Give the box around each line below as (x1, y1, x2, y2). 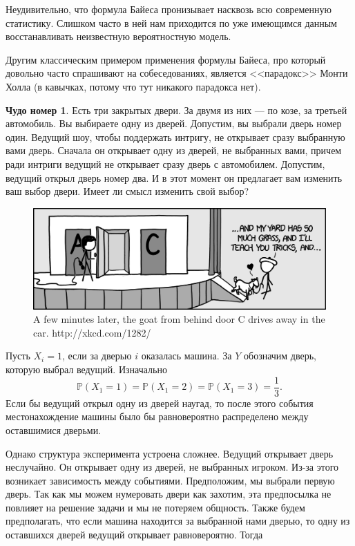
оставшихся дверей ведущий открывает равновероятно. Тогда (6, 527, 263, 542)
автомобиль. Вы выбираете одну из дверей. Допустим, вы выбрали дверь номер (6, 116, 342, 131)
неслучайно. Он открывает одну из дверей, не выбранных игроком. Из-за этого (6, 460, 339, 474)
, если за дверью (61, 348, 132, 363)
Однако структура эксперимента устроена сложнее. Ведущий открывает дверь (6, 446, 334, 460)
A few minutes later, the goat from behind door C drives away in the (33, 312, 325, 326)
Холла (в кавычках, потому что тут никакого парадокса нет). (6, 79, 261, 93)
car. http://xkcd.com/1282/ (33, 325, 151, 339)
